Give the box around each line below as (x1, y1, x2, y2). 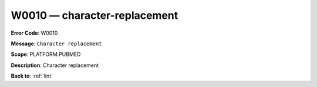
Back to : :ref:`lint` (11, 72, 53, 79)
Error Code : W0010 (11, 29, 58, 36)
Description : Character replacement (11, 62, 99, 69)
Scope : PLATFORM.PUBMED (11, 51, 81, 58)
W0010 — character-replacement (11, 9, 178, 22)
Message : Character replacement (11, 40, 102, 47)
